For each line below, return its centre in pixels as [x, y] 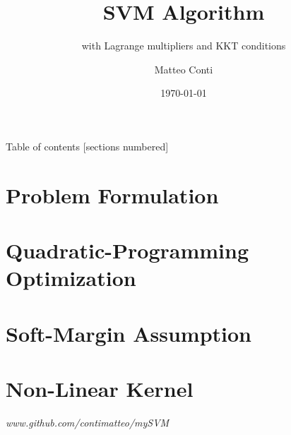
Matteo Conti [184, 69]
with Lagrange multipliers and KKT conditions [184, 46]
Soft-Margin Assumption [129, 333]
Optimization [71, 278]
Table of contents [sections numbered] [87, 146]
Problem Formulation [112, 195]
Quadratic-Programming [127, 250]
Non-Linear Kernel [100, 388]
